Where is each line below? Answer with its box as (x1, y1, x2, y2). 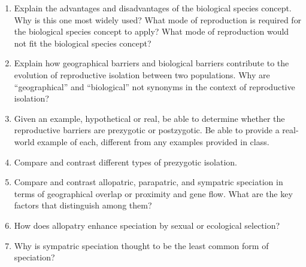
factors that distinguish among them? (14, 199, 152, 211)
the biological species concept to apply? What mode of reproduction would (14, 25, 289, 38)
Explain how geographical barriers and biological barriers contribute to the (14, 57, 289, 69)
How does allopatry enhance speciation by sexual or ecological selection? (14, 219, 280, 231)
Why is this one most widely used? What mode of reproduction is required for (14, 13, 302, 26)
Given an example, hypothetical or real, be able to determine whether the (14, 112, 285, 124)
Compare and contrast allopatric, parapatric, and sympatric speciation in (14, 176, 283, 188)
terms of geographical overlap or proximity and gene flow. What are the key (14, 187, 293, 200)
